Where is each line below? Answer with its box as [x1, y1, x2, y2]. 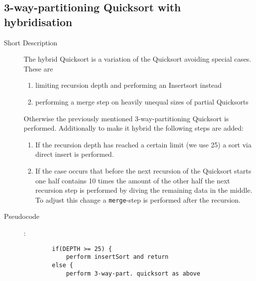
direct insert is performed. [35, 149, 114, 159]
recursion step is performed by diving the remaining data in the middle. [35, 185, 253, 195]
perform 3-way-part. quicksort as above [66, 270, 200, 277]
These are [24, 63, 53, 73]
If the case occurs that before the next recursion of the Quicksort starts [35, 165, 252, 176]
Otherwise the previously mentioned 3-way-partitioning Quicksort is [24, 113, 229, 123]
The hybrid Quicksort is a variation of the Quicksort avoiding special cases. [24, 54, 252, 64]
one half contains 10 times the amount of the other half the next [35, 175, 230, 185]
